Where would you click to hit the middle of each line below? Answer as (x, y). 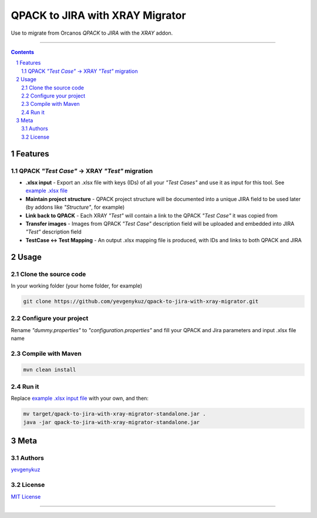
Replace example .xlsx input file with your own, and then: (80, 398)
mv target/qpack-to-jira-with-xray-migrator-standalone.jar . (114, 414)
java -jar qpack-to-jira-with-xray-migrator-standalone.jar (112, 422)
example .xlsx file (46, 191)
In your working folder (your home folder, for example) (77, 286)
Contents (23, 52)
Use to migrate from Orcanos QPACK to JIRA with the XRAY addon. (92, 33)
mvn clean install (50, 370)
